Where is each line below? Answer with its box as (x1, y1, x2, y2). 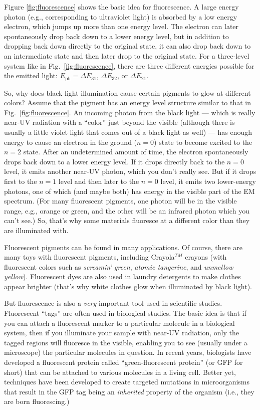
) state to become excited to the (154, 136, 252, 147)
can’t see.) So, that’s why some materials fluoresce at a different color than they (4, 215, 250, 226)
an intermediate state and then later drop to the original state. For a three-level (4, 50, 249, 61)
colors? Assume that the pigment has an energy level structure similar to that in (4, 97, 251, 108)
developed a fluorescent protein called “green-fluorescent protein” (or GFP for (4, 357, 243, 367)
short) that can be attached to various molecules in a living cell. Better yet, (4, 366, 236, 377)
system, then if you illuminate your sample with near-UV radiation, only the (4, 327, 239, 338)
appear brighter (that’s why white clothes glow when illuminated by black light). (4, 281, 252, 291)
